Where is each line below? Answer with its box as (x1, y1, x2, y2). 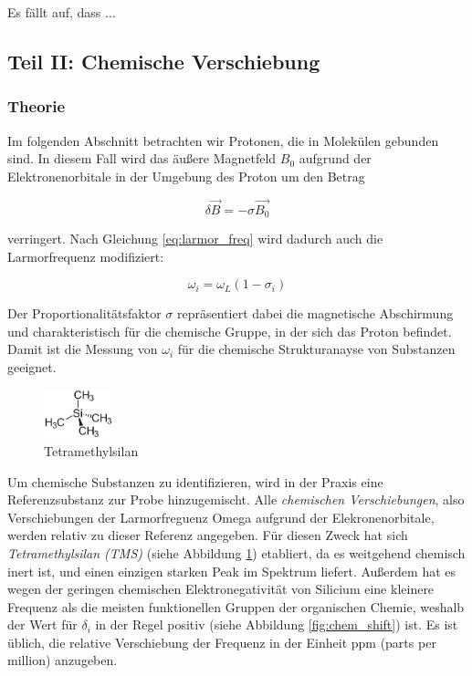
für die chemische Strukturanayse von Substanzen (177, 339, 456, 359)
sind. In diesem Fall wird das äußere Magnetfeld (7, 149, 277, 168)
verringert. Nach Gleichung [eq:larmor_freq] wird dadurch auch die (7, 229, 383, 248)
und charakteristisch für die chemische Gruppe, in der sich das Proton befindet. (7, 321, 452, 340)
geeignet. (7, 358, 57, 377)
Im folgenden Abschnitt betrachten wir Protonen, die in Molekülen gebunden (7, 130, 439, 150)
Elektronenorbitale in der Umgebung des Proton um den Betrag (7, 166, 365, 185)
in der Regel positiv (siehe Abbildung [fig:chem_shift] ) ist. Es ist (95, 615, 458, 634)
